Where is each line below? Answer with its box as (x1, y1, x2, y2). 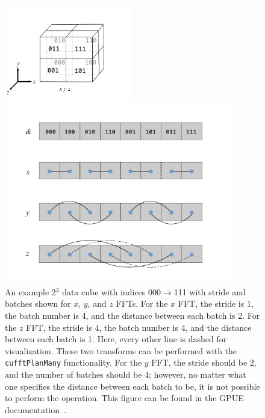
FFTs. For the (116, 297, 168, 310)
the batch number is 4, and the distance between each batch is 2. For (5, 309, 260, 321)
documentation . (5, 403, 66, 416)
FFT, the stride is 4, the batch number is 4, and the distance (26, 321, 252, 333)
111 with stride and (173, 285, 246, 298)
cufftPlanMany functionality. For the (5, 356, 142, 369)
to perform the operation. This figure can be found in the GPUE (5, 392, 244, 404)
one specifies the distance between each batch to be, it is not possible (5, 380, 260, 392)
